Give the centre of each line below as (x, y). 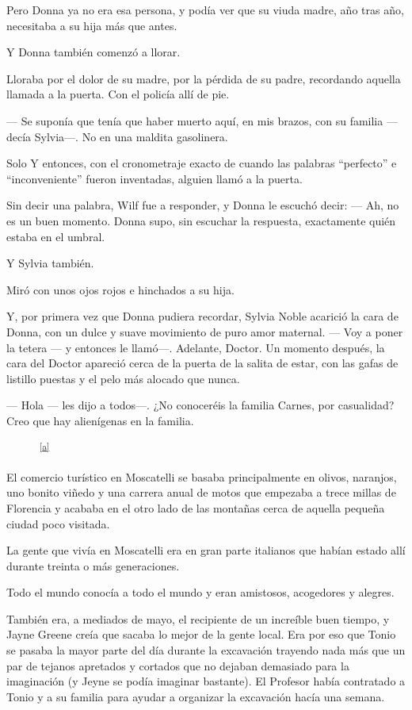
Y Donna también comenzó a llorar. (93, 52)
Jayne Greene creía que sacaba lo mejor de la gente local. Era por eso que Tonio (201, 634)
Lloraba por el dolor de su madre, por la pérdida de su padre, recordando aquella (204, 78)
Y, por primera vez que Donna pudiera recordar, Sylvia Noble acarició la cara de (202, 316)
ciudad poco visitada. (58, 523)
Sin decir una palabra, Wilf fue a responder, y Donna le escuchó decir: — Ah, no (203, 205)
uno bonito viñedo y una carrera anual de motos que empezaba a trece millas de (201, 492)
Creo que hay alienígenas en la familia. (100, 420)
